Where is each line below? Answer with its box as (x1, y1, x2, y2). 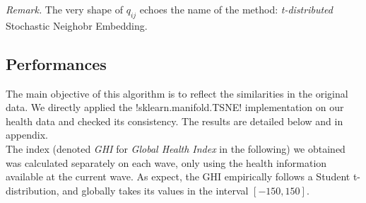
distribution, (6, 182, 59, 197)
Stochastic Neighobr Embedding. (6, 18, 148, 33)
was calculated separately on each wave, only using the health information (6, 155, 327, 170)
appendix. (6, 127, 48, 142)
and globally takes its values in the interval (62, 182, 249, 197)
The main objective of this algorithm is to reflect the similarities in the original (6, 86, 348, 100)
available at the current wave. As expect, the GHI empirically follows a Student (6, 169, 350, 184)
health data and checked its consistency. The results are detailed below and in (6, 113, 343, 128)
